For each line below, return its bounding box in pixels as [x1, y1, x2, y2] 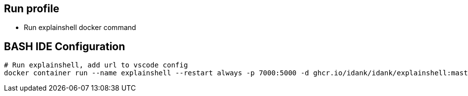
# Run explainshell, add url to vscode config [4, 61, 188, 69]
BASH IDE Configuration [4, 40, 125, 53]
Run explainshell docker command [24, 23, 136, 32]
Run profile [4, 2, 59, 15]
